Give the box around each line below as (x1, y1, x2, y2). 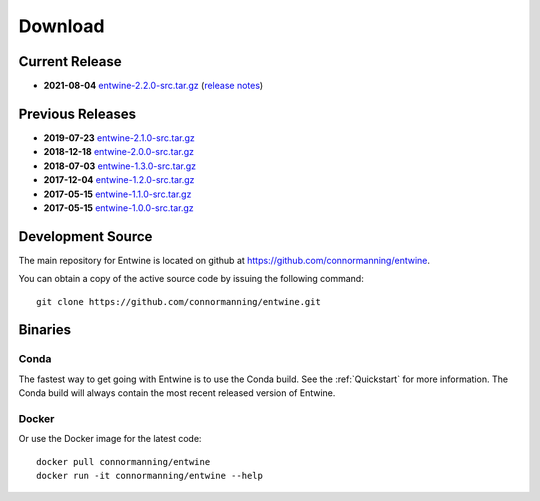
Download (18, 15, 105, 37)
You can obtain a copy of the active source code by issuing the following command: (18, 273, 364, 285)
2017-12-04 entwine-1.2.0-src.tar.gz (43, 174, 195, 186)
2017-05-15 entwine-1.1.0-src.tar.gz (43, 188, 192, 200)
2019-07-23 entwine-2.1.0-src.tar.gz (43, 131, 195, 144)
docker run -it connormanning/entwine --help (36, 470, 264, 482)
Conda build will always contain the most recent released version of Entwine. (18, 387, 336, 399)
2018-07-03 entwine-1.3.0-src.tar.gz (43, 160, 197, 172)
